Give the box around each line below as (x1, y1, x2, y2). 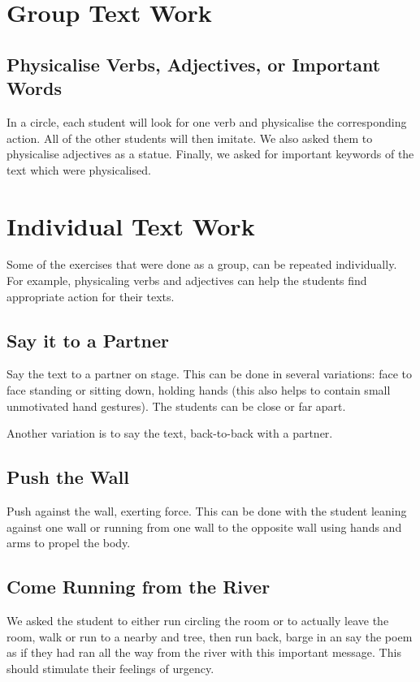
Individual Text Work (6, 209, 255, 242)
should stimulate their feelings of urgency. (6, 659, 214, 676)
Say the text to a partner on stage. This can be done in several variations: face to (6, 365, 412, 382)
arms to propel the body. (6, 534, 131, 551)
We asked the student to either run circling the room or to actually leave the (6, 612, 389, 629)
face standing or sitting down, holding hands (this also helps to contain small (6, 382, 391, 399)
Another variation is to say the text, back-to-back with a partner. (6, 425, 333, 442)
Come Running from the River (6, 574, 271, 599)
